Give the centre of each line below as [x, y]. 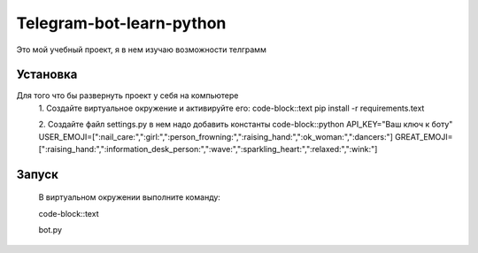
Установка [47, 75]
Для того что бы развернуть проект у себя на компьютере [127, 96]
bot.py [50, 230]
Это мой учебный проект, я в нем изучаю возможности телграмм [142, 50]
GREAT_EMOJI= [424, 136]
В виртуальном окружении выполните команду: [130, 197]
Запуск [38, 174]
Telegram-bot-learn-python [121, 23]
